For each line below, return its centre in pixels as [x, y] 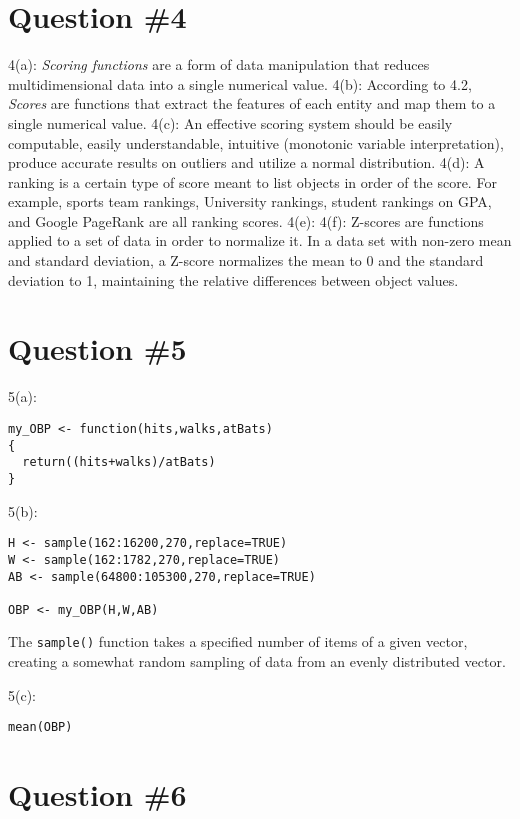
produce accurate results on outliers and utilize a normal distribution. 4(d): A [246, 162]
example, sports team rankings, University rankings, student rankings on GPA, [250, 201]
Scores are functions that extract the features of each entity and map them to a [252, 103]
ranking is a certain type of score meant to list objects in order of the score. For [252, 181]
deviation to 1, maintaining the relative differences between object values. [233, 279]
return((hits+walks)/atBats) [119, 462]
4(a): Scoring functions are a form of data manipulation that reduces [219, 64]
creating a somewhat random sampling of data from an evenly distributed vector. [257, 661]
